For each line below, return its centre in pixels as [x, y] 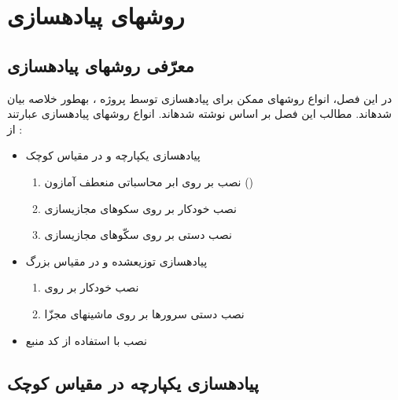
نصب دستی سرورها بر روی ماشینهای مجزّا [144, 313]
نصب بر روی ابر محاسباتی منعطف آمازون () [149, 181]
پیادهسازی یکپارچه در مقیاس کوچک [133, 382]
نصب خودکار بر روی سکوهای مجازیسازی [140, 208]
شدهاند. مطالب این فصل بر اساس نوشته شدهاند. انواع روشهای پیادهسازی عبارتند [200, 114]
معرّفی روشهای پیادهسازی [101, 65]
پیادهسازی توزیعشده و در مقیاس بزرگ [116, 261]
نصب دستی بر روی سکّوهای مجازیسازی [138, 235]
